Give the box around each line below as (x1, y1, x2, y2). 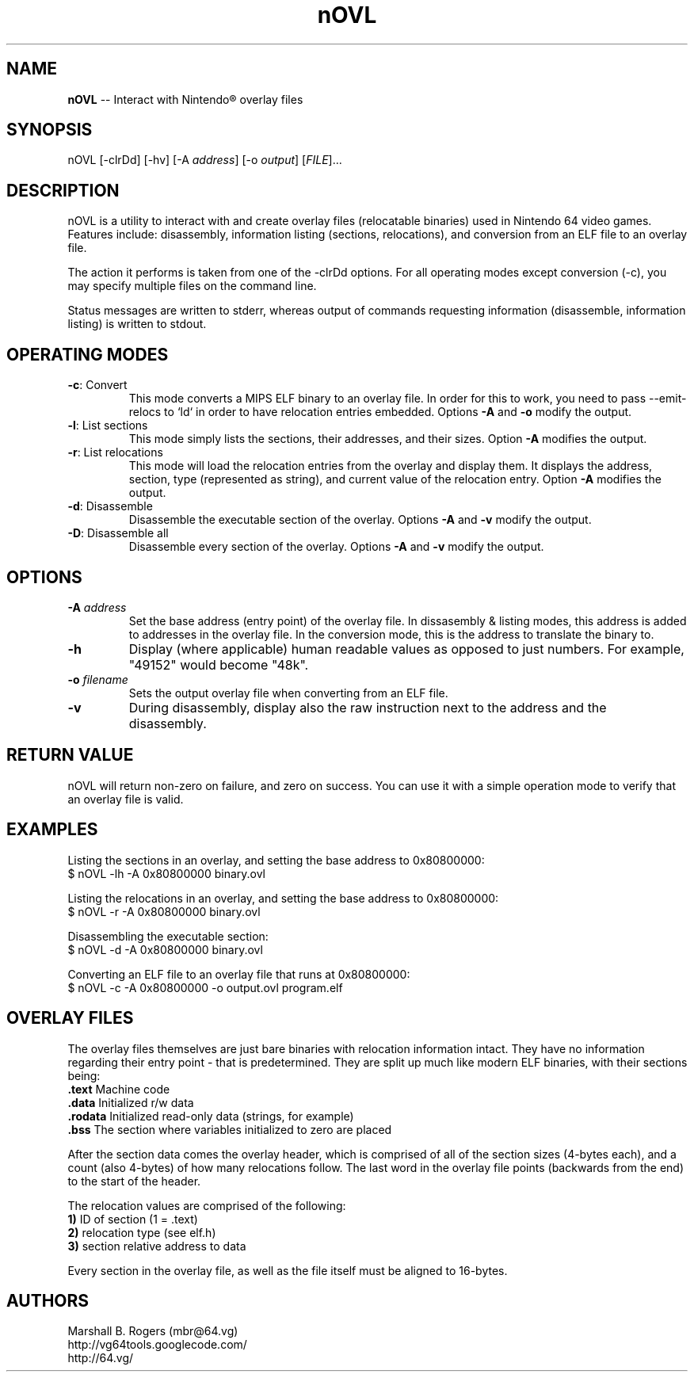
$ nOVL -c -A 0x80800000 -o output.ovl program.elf (67, 980, 343, 994)
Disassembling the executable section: (67, 929, 269, 943)
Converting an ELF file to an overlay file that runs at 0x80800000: (67, 967, 410, 981)
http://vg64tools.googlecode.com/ (67, 1338, 247, 1352)
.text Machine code (67, 1082, 170, 1096)
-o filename (67, 672, 128, 686)
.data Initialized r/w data (67, 1095, 194, 1109)
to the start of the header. (67, 1174, 201, 1188)
